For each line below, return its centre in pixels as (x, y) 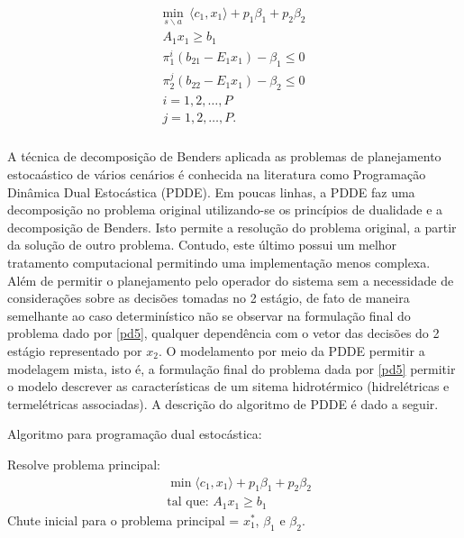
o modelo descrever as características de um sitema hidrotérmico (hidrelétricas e (228, 386)
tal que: (188, 502)
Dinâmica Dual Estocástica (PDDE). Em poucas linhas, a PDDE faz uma (211, 191)
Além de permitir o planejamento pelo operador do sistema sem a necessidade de (231, 280)
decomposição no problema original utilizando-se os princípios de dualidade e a (225, 210)
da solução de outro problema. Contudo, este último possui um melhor (202, 245)
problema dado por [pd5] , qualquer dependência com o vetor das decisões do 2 (223, 333)
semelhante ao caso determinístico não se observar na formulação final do (209, 315)
